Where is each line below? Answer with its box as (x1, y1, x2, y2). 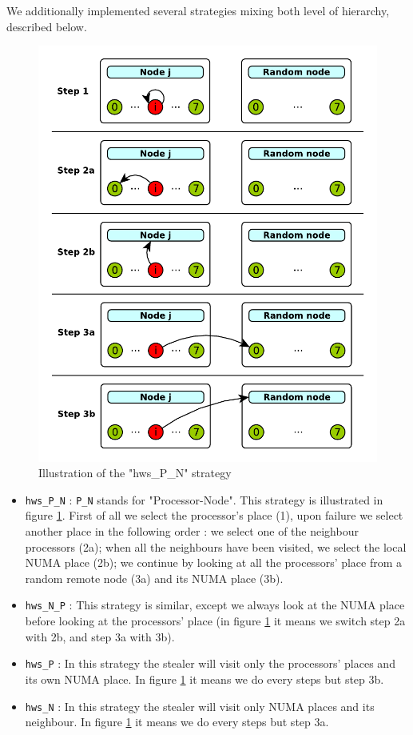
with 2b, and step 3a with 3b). (25, 628, 175, 645)
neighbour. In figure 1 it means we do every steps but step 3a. (25, 713, 329, 730)
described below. (6, 18, 87, 34)
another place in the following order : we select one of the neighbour (25, 523, 359, 540)
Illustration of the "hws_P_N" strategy (38, 464, 232, 481)
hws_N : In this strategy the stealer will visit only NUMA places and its (25, 697, 375, 714)
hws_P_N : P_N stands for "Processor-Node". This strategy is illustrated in (25, 491, 383, 508)
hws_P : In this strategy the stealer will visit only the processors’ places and (25, 655, 395, 672)
